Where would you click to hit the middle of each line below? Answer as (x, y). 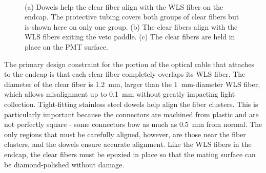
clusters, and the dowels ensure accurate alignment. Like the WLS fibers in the (128, 144)
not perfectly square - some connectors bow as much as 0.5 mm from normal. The (133, 124)
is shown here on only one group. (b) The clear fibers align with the (131, 26)
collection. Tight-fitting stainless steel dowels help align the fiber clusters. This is (131, 104)
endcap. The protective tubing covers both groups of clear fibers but (132, 17)
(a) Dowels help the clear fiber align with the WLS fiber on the (124, 6)
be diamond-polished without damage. (64, 164)
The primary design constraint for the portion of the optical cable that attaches (129, 64)
